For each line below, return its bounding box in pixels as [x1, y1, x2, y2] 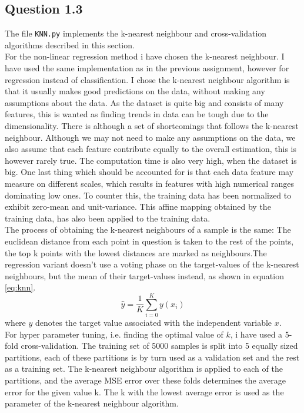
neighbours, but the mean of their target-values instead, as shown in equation [5, 269, 284, 282]
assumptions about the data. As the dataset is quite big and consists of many [5, 96, 284, 108]
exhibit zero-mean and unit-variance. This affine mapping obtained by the [5, 200, 271, 213]
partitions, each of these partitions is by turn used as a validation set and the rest [5, 351, 300, 363]
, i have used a [230, 328, 283, 340]
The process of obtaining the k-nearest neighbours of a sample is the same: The [5, 223, 291, 236]
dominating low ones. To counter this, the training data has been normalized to [5, 189, 292, 201]
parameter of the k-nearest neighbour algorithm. [5, 397, 179, 409]
